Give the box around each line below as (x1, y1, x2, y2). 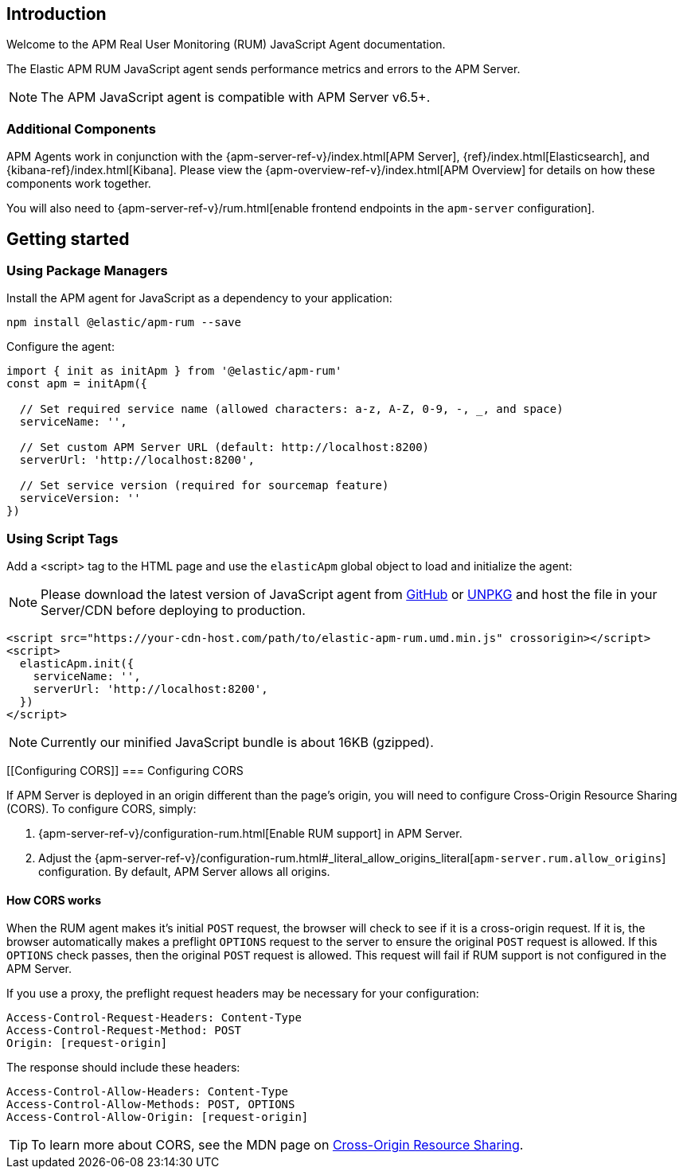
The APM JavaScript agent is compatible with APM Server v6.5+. (41, 89, 431, 106)
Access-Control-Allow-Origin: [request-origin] (6, 1111, 309, 1124)
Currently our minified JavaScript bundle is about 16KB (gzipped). (41, 734, 434, 751)
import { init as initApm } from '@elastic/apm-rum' (6, 364, 342, 378)
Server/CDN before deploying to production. (41, 602, 306, 619)
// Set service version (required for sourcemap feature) (19, 479, 389, 492)
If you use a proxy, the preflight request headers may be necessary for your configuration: (6, 986, 479, 1001)
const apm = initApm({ (6, 377, 148, 391)
